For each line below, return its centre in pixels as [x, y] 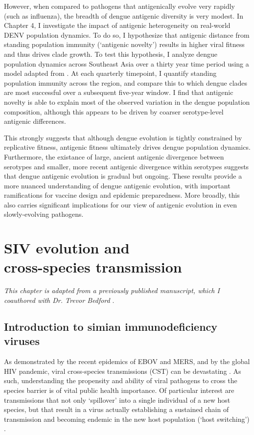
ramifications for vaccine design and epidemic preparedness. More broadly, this [122, 195]
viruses [22, 341]
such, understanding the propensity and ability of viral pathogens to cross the [121, 380]
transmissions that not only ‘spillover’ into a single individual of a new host [117, 400]
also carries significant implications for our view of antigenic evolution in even [121, 204]
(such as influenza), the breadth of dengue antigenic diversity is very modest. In [124, 15]
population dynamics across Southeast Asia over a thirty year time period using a [127, 63]
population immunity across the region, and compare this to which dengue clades [126, 82]
